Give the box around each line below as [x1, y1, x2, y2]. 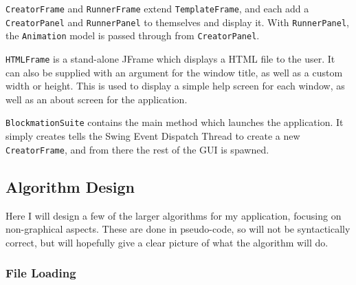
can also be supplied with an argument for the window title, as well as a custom [5, 65, 343, 79]
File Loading [5, 264, 76, 282]
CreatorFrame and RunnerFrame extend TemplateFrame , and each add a [5, 1, 309, 15]
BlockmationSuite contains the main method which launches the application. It [5, 115, 344, 129]
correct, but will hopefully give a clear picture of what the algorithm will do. [5, 235, 329, 249]
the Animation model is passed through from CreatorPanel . [5, 28, 260, 43]
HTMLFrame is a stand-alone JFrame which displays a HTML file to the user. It [5, 51, 335, 65]
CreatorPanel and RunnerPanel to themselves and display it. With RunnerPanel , [5, 14, 349, 29]
